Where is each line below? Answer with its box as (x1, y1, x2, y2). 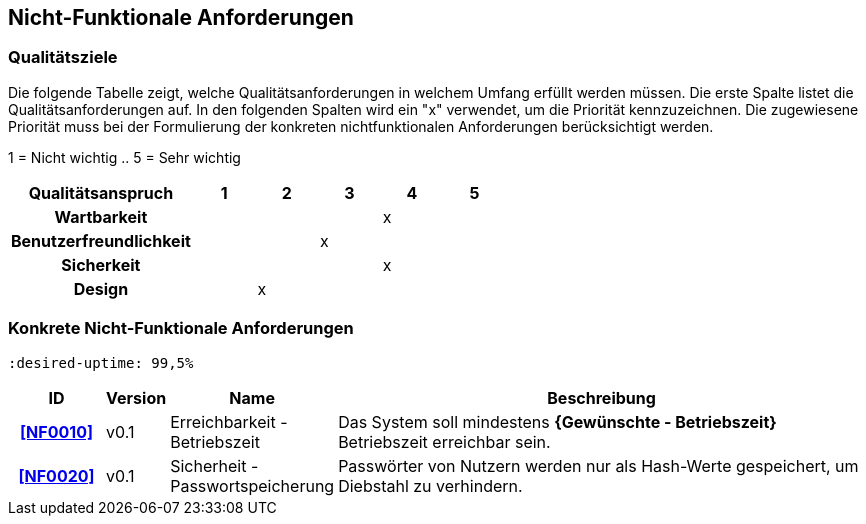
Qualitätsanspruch (28, 182, 174, 203)
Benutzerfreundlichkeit (11, 230, 191, 251)
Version (106, 387, 167, 408)
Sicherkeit (61, 254, 141, 275)
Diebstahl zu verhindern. (338, 475, 523, 496)
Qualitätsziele (8, 47, 118, 68)
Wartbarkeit (54, 206, 148, 227)
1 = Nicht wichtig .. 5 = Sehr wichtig (8, 148, 241, 166)
